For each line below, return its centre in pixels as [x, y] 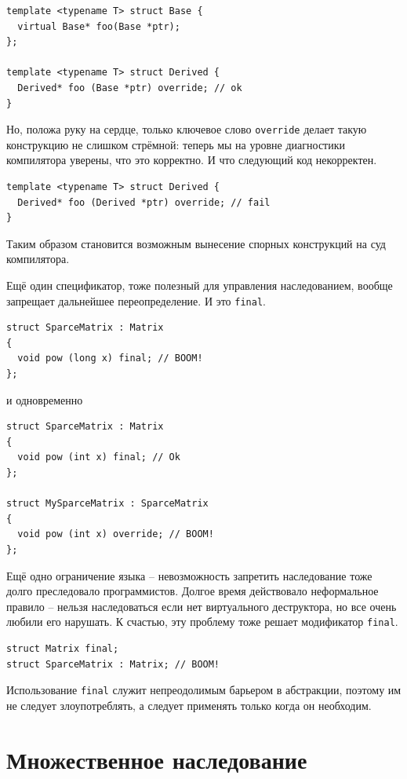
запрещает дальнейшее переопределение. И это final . [136, 300]
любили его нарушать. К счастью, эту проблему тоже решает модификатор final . [202, 622]
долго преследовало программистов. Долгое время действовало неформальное [193, 591]
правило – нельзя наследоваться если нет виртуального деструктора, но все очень [202, 606]
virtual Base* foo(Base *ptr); [99, 26]
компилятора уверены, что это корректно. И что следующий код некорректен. [192, 160]
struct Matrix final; [63, 648]
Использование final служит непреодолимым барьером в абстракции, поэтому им [204, 690]
